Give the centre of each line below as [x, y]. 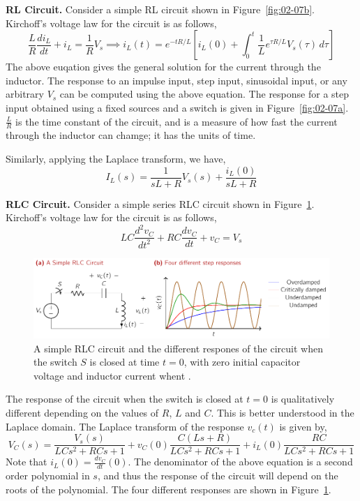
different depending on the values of [82, 412]
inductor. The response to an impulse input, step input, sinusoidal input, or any [177, 80]
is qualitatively [303, 399]
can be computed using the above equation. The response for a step [204, 94]
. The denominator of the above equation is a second [240, 462]
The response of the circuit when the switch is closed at [125, 399]
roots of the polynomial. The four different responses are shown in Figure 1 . [168, 489]
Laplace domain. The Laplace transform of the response [125, 426]
